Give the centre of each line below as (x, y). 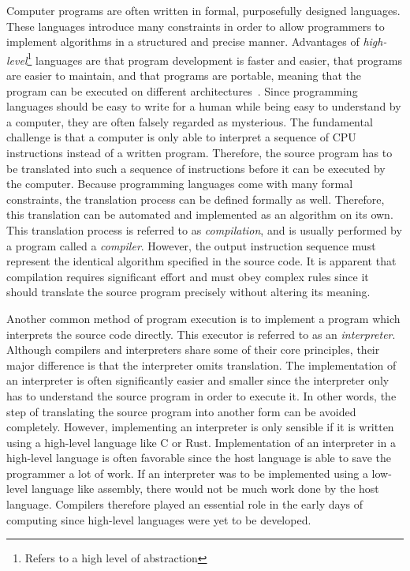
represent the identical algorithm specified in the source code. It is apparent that (201, 261)
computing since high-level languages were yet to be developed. (159, 519)
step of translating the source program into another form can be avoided (181, 411)
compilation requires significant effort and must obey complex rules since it (188, 276)
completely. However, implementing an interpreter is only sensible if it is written (200, 427)
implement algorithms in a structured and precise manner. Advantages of (183, 41)
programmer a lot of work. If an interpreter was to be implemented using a (187, 473)
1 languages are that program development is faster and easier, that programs (214, 58)
